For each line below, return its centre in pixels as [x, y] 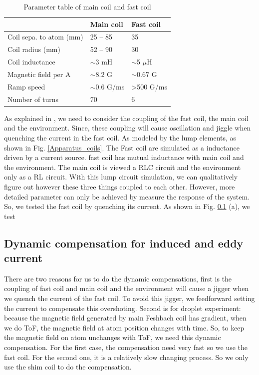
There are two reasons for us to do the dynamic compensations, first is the [118, 278]
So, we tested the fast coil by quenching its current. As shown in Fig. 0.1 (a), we [127, 206]
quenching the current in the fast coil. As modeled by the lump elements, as [120, 137]
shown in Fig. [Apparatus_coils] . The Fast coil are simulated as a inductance [122, 147]
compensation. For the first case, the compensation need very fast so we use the [126, 347]
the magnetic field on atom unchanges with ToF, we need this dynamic [113, 337]
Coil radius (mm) [34, 49]
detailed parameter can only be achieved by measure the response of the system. [127, 196]
